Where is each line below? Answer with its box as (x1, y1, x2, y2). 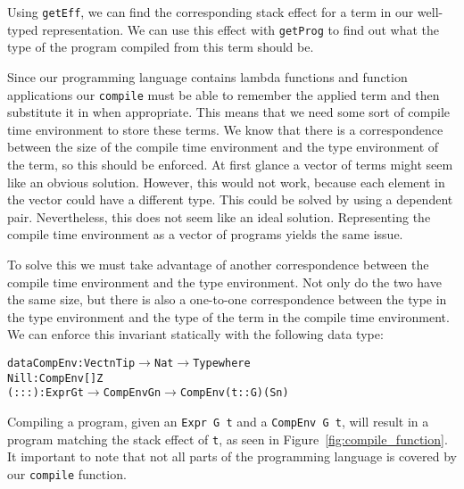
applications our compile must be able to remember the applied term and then (7, 85, 440, 104)
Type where (193, 356, 251, 369)
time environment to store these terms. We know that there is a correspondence (7, 120, 443, 138)
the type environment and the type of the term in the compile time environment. (7, 307, 450, 326)
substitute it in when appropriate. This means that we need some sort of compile (7, 103, 450, 121)
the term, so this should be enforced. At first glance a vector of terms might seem (7, 154, 453, 173)
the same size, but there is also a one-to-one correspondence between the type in (7, 290, 447, 309)
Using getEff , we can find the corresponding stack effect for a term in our (7, 3, 414, 21)
